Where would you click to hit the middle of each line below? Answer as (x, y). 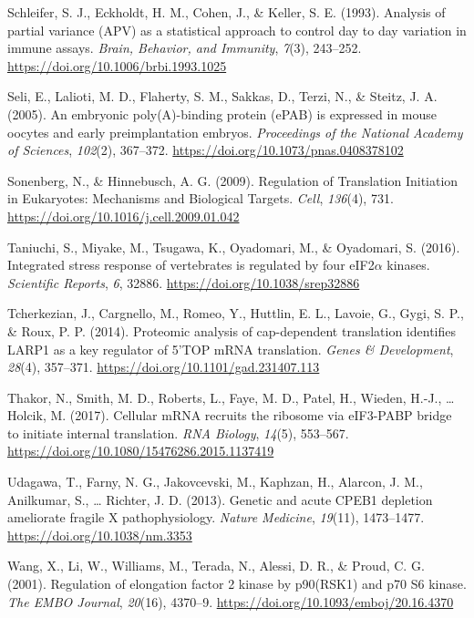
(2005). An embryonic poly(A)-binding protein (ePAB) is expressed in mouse (222, 113)
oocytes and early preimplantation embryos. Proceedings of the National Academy (235, 132)
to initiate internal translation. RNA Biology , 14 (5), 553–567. (178, 433)
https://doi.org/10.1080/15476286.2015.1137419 (141, 451)
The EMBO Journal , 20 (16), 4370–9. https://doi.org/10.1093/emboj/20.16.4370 (231, 601)
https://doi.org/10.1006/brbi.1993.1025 (117, 65)
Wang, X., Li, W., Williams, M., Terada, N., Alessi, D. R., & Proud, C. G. (216, 566)
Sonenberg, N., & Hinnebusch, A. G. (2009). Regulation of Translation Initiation (233, 180)
